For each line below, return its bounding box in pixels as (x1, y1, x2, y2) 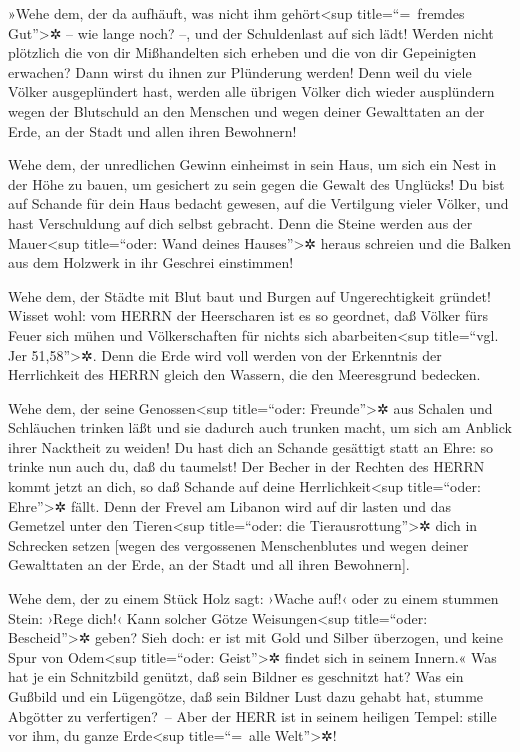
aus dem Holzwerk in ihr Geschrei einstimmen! (8, 252, 294, 273)
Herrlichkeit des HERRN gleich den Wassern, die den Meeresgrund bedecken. (8, 364, 481, 385)
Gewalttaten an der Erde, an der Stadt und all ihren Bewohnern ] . (8, 554, 410, 575)
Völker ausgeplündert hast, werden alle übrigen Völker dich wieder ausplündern (8, 81, 495, 102)
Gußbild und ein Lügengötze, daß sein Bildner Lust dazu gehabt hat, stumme (8, 686, 484, 706)
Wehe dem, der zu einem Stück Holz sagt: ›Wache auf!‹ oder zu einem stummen (8, 588, 499, 609)
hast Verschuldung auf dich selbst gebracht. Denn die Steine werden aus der (8, 212, 473, 233)
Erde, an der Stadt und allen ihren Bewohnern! (8, 120, 297, 141)
